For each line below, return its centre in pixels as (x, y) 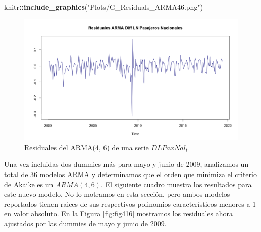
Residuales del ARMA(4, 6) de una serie (87, 147)
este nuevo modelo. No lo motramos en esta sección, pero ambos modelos (117, 194)
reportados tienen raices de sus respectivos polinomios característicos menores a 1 (130, 204)
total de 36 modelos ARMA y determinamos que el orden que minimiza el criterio (130, 174)
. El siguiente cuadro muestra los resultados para (176, 184)
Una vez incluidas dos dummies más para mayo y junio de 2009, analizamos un (126, 164)
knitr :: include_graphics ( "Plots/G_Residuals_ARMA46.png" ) (104, 7)
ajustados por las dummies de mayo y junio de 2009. (85, 224)
